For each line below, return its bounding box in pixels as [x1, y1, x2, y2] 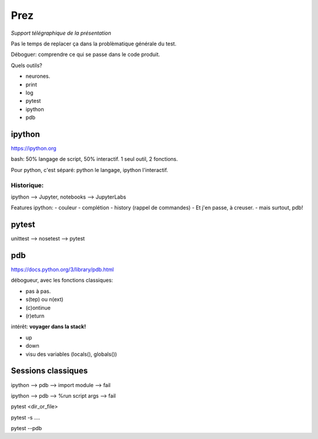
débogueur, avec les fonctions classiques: [11, 277, 113, 284]
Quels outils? [11, 62, 42, 69]
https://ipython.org [11, 144, 57, 151]
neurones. [25, 72, 51, 80]
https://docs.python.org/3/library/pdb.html [11, 266, 114, 273]
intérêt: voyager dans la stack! [11, 323, 87, 330]
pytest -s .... [11, 414, 41, 421]
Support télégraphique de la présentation [11, 29, 111, 37]
